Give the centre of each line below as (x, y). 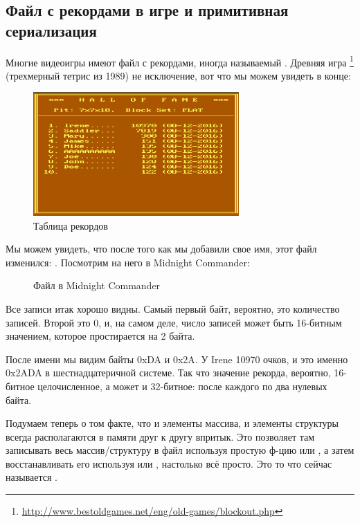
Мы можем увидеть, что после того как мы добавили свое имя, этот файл (161, 249)
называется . (31, 477)
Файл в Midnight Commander (97, 285)
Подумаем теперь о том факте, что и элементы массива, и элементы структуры (172, 423)
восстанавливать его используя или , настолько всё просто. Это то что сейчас (169, 463)
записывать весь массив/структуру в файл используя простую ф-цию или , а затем (180, 450)
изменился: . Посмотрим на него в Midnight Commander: (128, 262)
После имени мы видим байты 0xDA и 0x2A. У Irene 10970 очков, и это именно (177, 359)
